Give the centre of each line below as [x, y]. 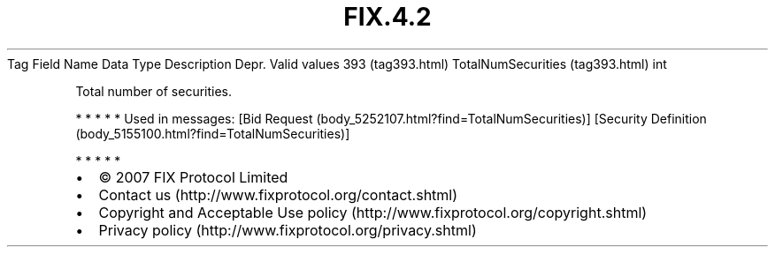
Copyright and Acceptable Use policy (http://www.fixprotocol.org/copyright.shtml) [373, 212]
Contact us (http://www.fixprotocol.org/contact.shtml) [278, 194]
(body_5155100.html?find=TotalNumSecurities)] [213, 133]
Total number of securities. [154, 91]
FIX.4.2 [387, 17]
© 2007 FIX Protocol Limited [193, 177]
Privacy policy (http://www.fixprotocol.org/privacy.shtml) [288, 230]
